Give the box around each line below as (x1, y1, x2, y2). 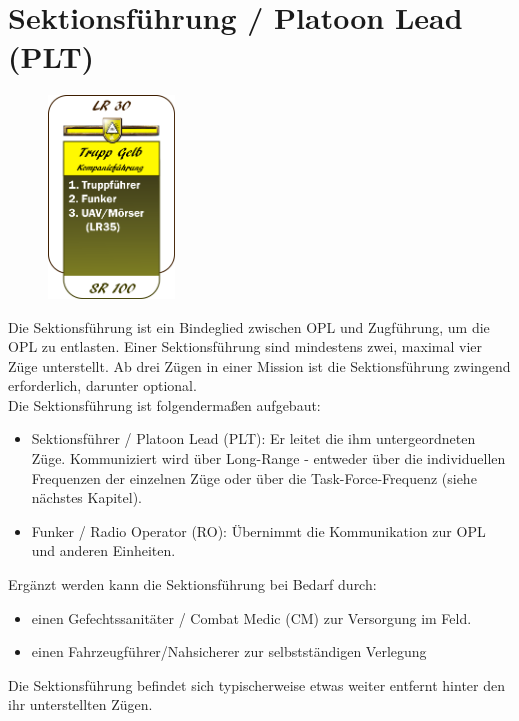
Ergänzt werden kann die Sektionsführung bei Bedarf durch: (8, 574, 377, 595)
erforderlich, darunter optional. (8, 375, 197, 396)
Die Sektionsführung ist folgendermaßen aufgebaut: (8, 394, 321, 415)
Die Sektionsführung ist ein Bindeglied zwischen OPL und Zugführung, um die (8, 316, 490, 337)
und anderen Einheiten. (31, 540, 176, 561)
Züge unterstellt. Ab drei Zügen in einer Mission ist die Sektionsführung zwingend (8, 355, 511, 376)
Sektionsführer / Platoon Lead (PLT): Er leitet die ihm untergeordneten (31, 428, 476, 449)
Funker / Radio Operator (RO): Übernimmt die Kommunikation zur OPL (31, 520, 486, 541)
